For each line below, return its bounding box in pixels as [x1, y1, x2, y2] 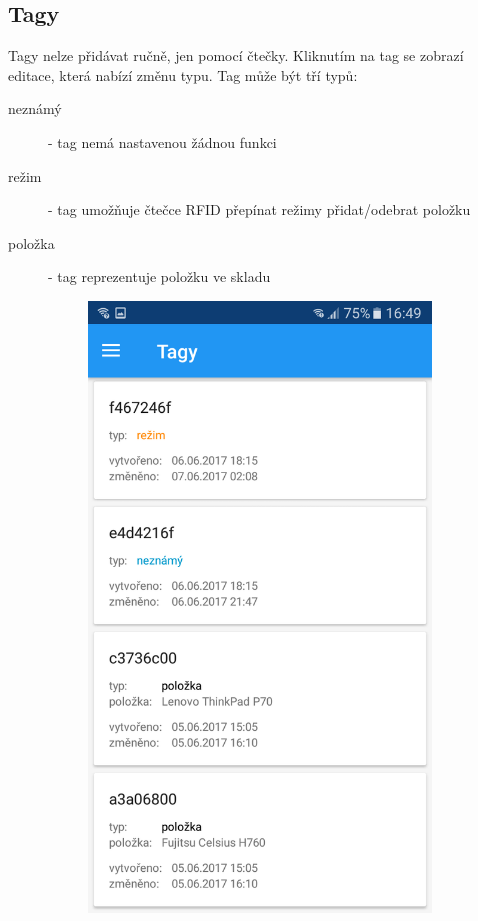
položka [8, 232, 55, 253]
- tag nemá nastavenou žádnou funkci [48, 131, 277, 152]
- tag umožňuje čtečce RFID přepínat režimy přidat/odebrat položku [48, 199, 471, 220]
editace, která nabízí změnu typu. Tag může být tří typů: [8, 64, 358, 85]
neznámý [8, 98, 62, 119]
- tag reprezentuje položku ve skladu [48, 266, 271, 287]
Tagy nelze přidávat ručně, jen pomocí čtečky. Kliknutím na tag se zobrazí [8, 45, 464, 66]
